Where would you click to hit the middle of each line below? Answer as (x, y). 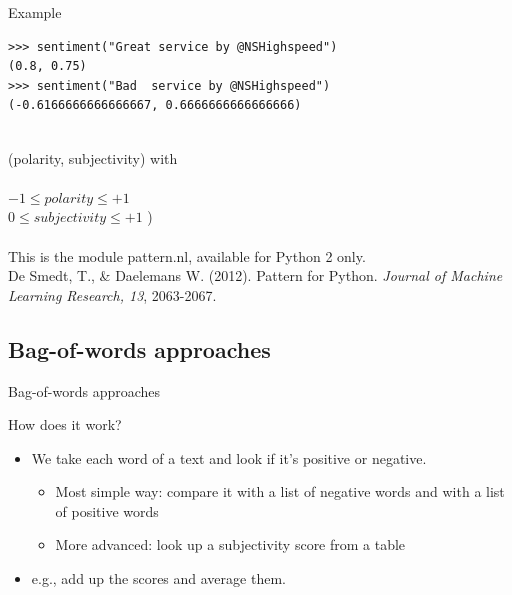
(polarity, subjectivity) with (93, 157)
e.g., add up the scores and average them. (158, 578)
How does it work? (65, 424)
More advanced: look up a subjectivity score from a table (230, 544)
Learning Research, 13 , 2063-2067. (112, 294)
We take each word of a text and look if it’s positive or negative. (229, 457)
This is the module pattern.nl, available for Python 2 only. (187, 255)
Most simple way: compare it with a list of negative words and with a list (280, 491)
